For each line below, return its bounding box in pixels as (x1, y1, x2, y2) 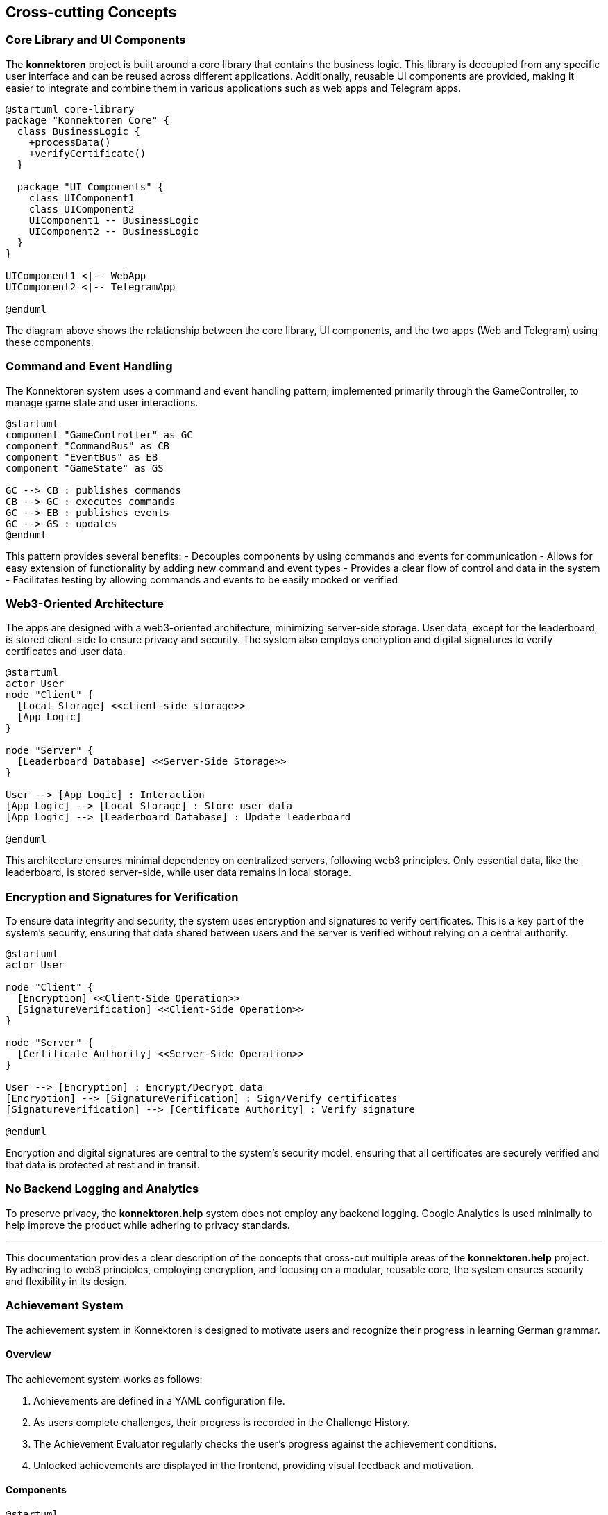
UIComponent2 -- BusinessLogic (28, 225, 199, 237)
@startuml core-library (6, 103, 135, 115)
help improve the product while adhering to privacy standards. (6, 1218, 290, 1231)
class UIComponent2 (28, 203, 135, 215)
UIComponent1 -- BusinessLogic (28, 214, 199, 226)
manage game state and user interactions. (6, 396, 199, 408)
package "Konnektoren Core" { (6, 114, 170, 126)
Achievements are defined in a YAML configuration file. (33, 1394, 285, 1407)
